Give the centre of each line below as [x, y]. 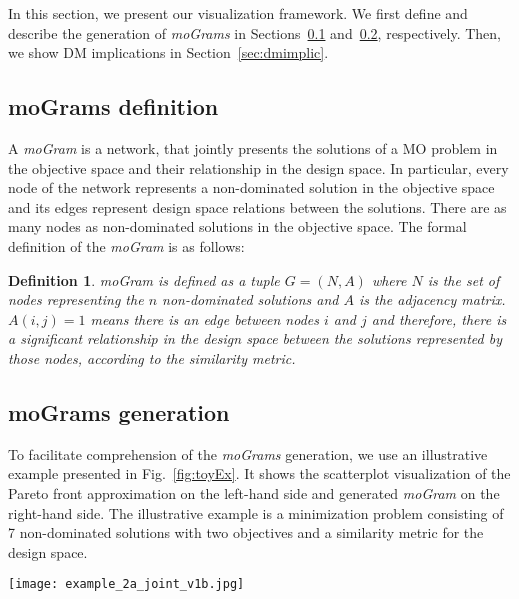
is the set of [463, 279]
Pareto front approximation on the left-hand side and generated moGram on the [254, 492]
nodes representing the [76, 299]
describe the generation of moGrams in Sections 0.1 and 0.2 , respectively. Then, [254, 32]
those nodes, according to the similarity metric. [152, 357]
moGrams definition [113, 106]
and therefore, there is [439, 318]
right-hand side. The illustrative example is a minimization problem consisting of [256, 512]
